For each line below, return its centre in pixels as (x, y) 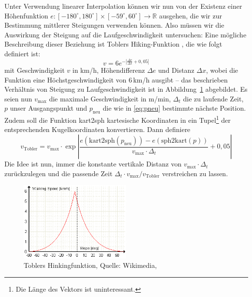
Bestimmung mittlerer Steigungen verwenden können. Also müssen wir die (114, 25)
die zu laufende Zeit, (213, 98)
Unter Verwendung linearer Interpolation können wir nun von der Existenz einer (123, 6)
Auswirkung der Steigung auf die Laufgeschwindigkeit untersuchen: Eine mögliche (126, 34)
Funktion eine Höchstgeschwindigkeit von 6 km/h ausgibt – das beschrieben (116, 79)
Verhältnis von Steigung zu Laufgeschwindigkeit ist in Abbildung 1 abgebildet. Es (126, 89)
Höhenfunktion (26, 15)
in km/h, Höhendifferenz (109, 70)
